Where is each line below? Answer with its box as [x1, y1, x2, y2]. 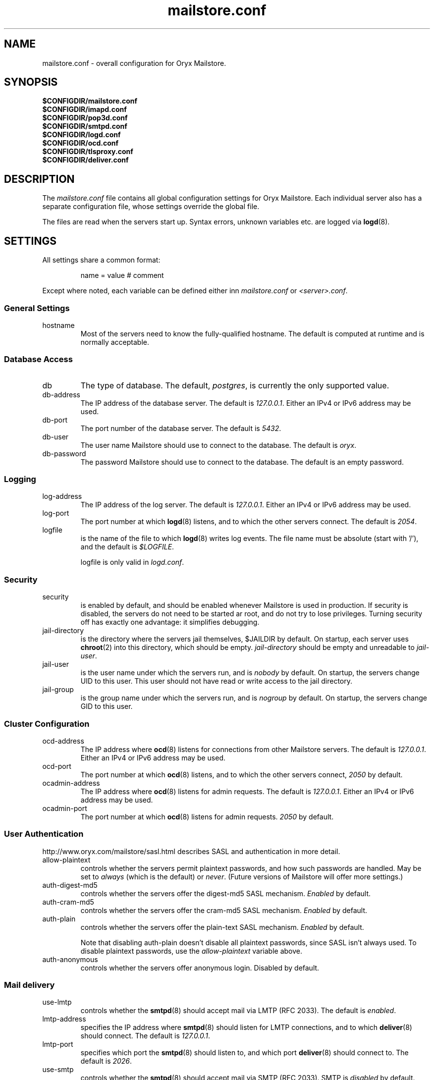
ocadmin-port [42, 804, 87, 812]
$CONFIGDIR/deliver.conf [42, 156, 129, 164]
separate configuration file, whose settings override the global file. [42, 202, 260, 211]
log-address [42, 492, 82, 501]
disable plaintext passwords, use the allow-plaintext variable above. [80, 946, 302, 955]
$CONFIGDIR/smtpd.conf [42, 122, 127, 131]
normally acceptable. [80, 337, 149, 346]
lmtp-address [42, 1015, 86, 1024]
